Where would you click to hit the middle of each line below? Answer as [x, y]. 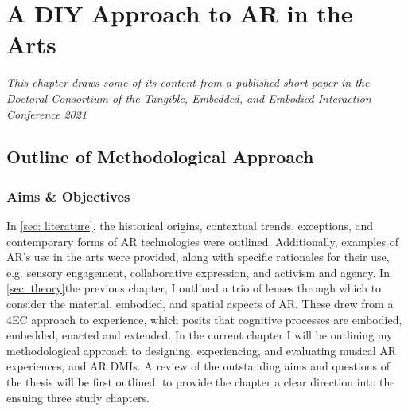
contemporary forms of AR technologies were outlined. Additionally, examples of [202, 241]
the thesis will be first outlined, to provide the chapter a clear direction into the [201, 382]
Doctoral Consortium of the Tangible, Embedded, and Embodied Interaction [189, 98]
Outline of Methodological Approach [160, 157]
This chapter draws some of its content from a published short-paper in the [188, 82]
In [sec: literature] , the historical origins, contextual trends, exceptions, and [190, 226]
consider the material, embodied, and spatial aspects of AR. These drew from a [200, 304]
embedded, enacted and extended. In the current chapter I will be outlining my [200, 335]
